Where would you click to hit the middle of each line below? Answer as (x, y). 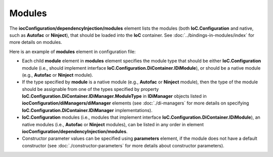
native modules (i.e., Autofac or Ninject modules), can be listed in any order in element (113, 124)
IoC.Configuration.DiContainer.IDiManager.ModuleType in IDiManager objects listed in (114, 96)
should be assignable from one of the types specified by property (90, 89)
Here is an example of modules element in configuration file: (73, 51)
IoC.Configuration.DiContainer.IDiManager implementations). (87, 110)
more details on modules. (36, 42)
